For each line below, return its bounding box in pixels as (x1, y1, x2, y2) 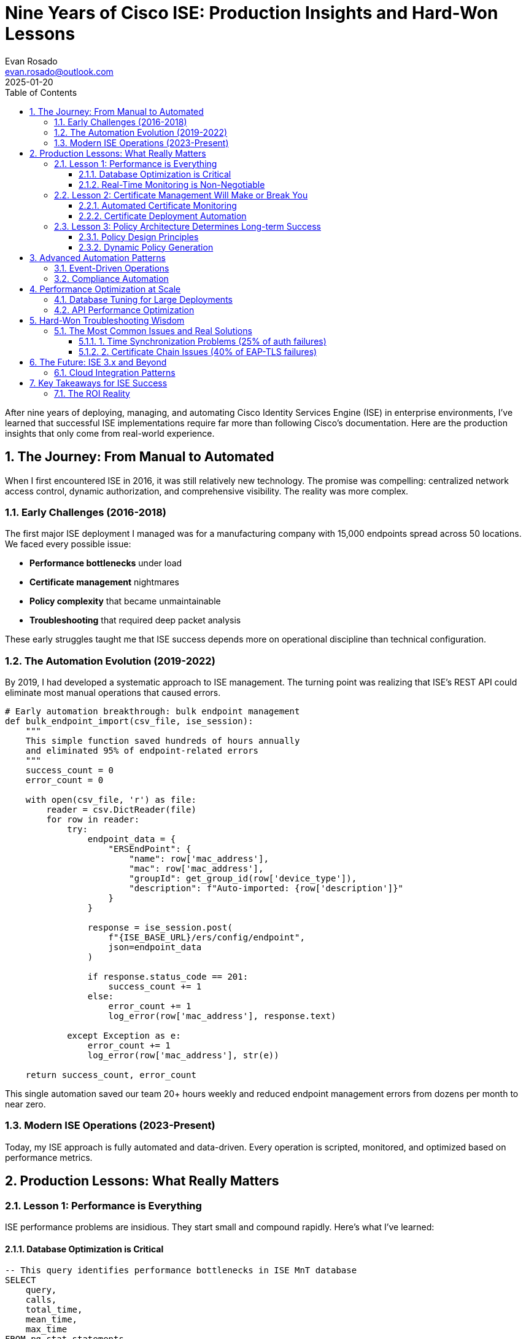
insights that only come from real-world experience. (5, 427, 215, 439)
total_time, (25, 1305, 83, 1315)
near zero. (5, 1099, 46, 1110)
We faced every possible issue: (5, 539, 131, 550)
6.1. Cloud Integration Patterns (54, 367, 176, 378)
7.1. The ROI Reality (54, 388, 130, 399)
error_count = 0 (25, 775, 104, 786)
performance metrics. (5, 1152, 93, 1163)
